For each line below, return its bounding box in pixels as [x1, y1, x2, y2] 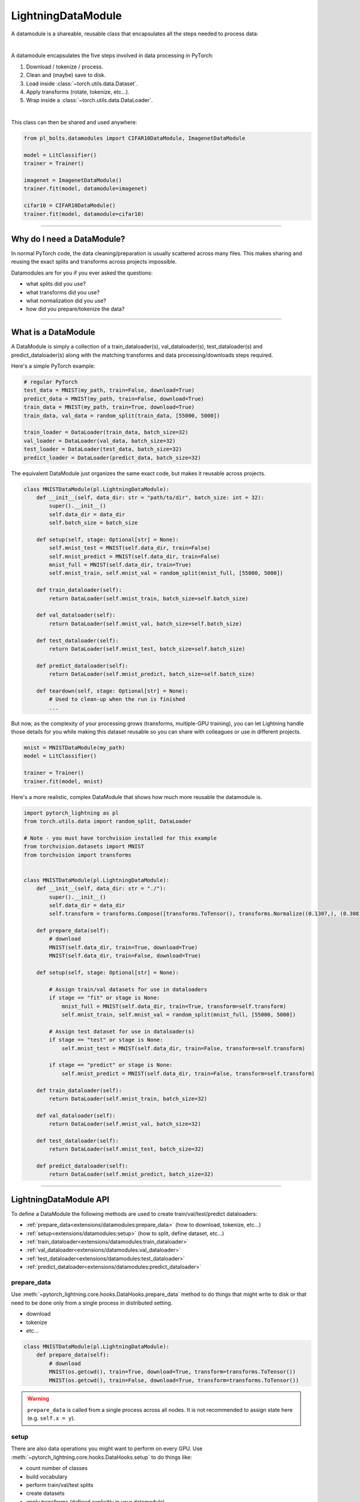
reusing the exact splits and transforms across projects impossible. [11, 258, 177, 266]
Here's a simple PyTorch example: [11, 362, 95, 369]
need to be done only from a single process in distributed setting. [11, 1299, 173, 1306]
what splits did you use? [26, 280, 86, 288]
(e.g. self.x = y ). [27, 1415, 76, 1422]
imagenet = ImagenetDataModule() [23, 177, 122, 183]
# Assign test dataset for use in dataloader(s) [49, 1028, 195, 1035]
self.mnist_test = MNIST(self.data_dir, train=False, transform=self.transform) [61, 1045, 305, 1051]
